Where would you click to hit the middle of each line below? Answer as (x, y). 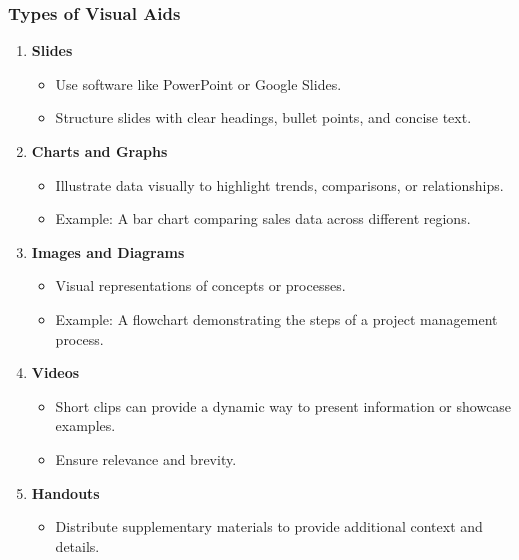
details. (77, 545)
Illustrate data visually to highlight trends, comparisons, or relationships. (279, 184)
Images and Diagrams (108, 251)
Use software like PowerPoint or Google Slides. (198, 83)
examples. (85, 425)
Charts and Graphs (99, 151)
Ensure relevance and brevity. (146, 458)
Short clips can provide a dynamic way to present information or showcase (283, 405)
